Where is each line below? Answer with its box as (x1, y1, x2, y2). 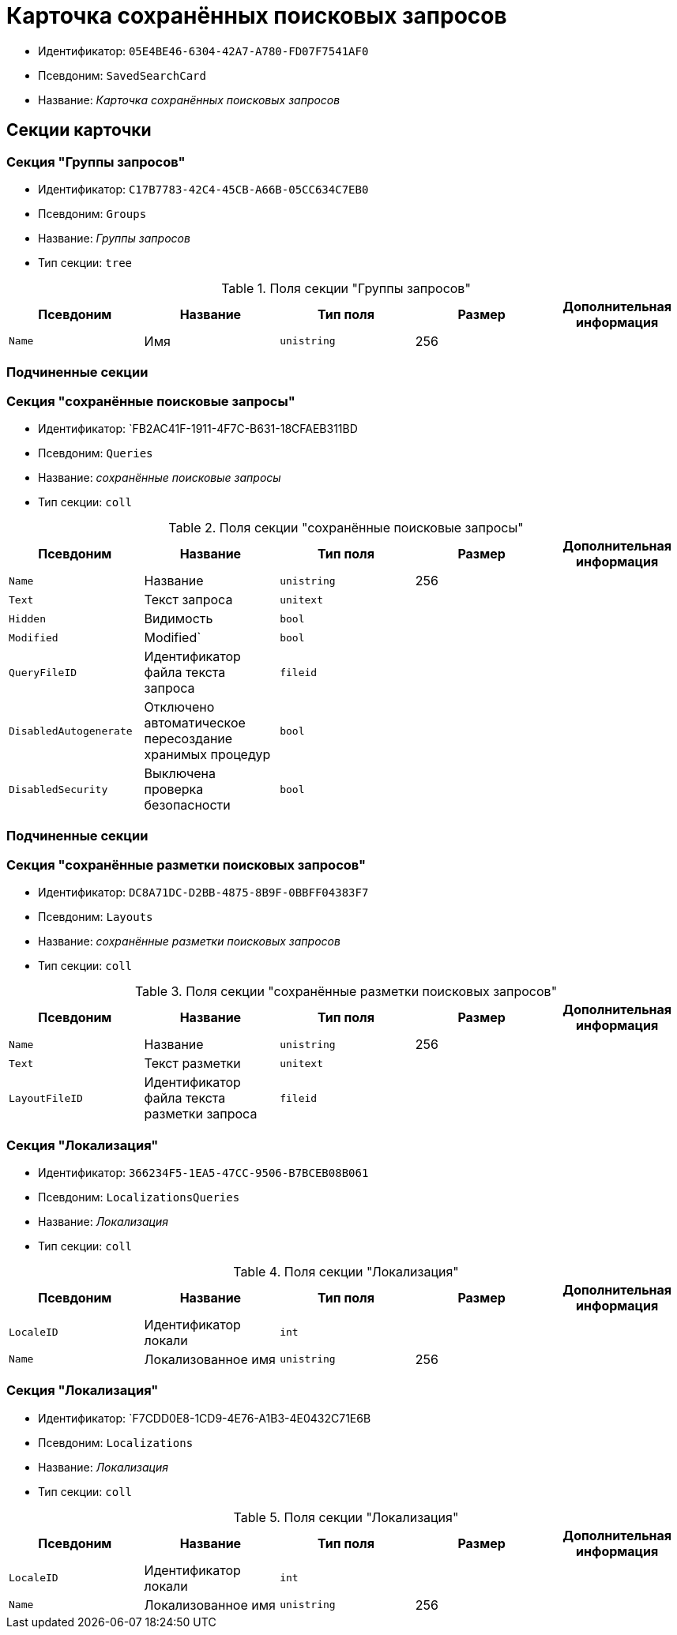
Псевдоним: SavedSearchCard (38, 68, 206, 82)
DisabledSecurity (9, 783, 108, 795)
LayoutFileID (9, 1092, 83, 1104)
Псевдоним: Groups (38, 206, 147, 220)
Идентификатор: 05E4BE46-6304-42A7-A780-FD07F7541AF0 (38, 43, 369, 58)
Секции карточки (6, 120, 152, 141)
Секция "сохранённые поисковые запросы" (6, 393, 295, 409)
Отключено (144, 699, 215, 716)
